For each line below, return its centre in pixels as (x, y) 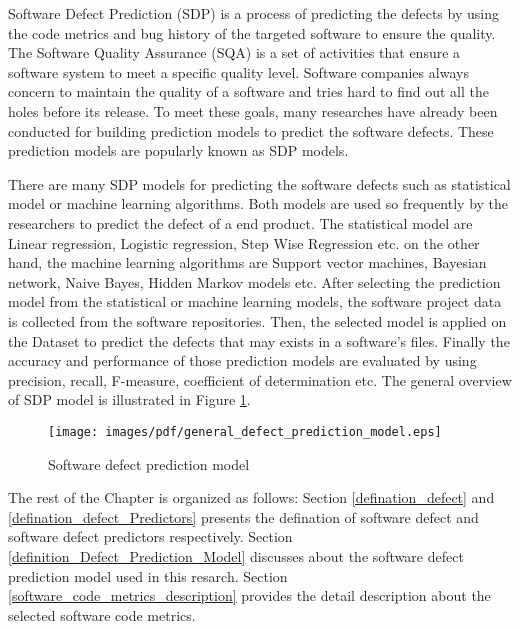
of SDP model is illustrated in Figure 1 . (129, 399)
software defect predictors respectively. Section (150, 536)
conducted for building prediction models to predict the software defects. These (251, 130)
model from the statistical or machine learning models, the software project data (255, 301)
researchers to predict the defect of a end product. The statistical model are (240, 222)
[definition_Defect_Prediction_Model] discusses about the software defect (236, 555)
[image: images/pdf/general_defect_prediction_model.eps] (245, 431)
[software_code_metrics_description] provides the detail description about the (249, 595)
